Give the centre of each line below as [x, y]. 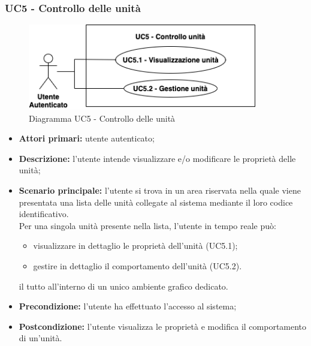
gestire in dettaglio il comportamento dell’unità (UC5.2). [138, 266]
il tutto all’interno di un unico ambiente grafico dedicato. [123, 286]
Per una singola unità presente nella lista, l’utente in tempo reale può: [147, 225]
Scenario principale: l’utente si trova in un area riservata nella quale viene [160, 190]
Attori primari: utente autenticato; [87, 138]
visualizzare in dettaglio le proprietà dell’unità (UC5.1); [135, 246]
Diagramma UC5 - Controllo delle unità [102, 118]
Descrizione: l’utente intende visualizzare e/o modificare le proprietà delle [157, 158]
